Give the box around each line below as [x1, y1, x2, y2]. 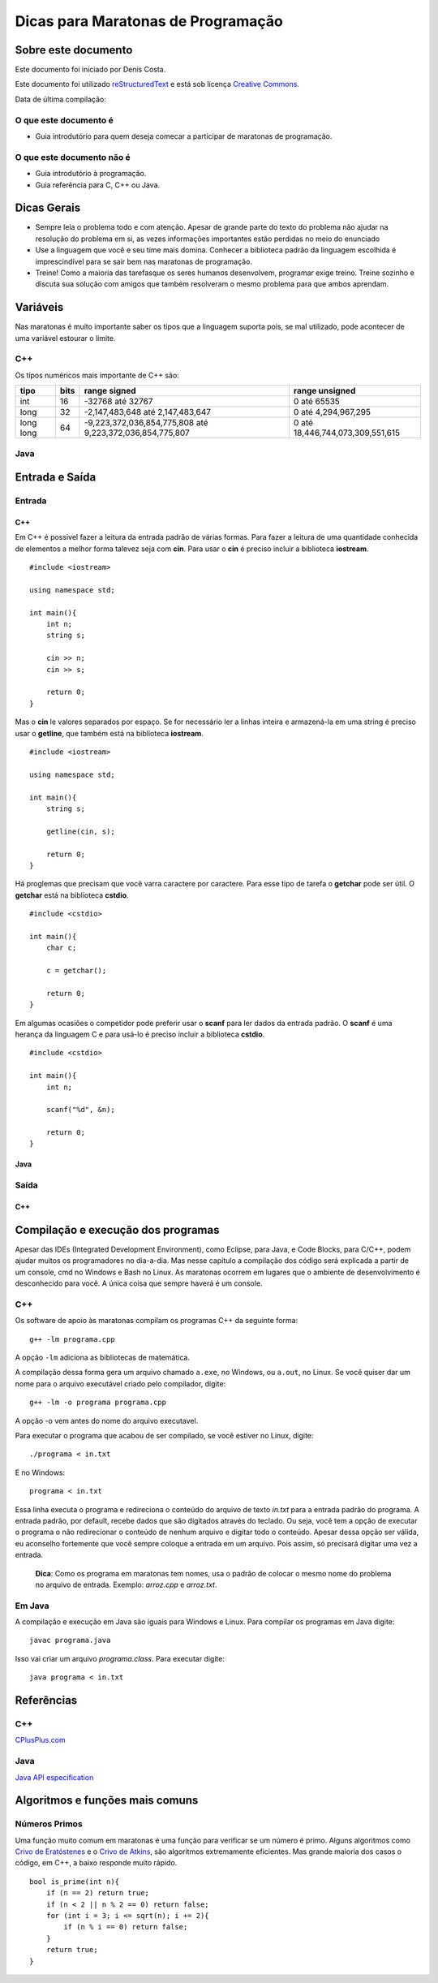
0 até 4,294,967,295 [293, 407, 371, 418]
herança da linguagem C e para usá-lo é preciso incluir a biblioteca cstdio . [15, 1029, 265, 1039]
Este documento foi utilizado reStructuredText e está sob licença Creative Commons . [15, 80, 300, 89]
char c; [45, 943, 77, 953]
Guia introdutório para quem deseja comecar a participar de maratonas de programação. [35, 131, 333, 141]
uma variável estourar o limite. [15, 333, 116, 343]
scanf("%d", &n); [45, 1105, 115, 1114]
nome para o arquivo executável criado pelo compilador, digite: [15, 1378, 226, 1388]
